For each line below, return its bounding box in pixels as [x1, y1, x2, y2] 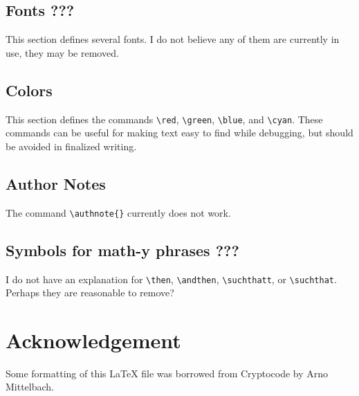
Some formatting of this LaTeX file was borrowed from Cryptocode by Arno [6, 366, 329, 380]
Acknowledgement [6, 325, 181, 354]
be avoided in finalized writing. [6, 138, 137, 153]
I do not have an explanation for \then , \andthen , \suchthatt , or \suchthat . [6, 271, 337, 286]
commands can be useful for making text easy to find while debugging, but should [6, 125, 353, 140]
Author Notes [6, 172, 106, 194]
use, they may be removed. [6, 45, 119, 60]
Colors [6, 79, 53, 100]
